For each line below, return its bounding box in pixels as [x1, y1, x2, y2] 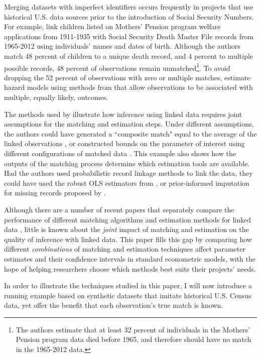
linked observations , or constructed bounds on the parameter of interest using [4, 138, 245, 149]
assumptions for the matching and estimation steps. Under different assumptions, [4, 118, 254, 129]
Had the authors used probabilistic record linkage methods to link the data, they [4, 168, 253, 178]
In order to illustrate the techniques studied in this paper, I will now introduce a [4, 280, 252, 291]
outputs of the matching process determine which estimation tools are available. [4, 158, 250, 168]
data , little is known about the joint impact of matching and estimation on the [4, 224, 249, 234]
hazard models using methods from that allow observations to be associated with [4, 82, 253, 92]
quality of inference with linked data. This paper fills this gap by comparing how [4, 233, 252, 244]
